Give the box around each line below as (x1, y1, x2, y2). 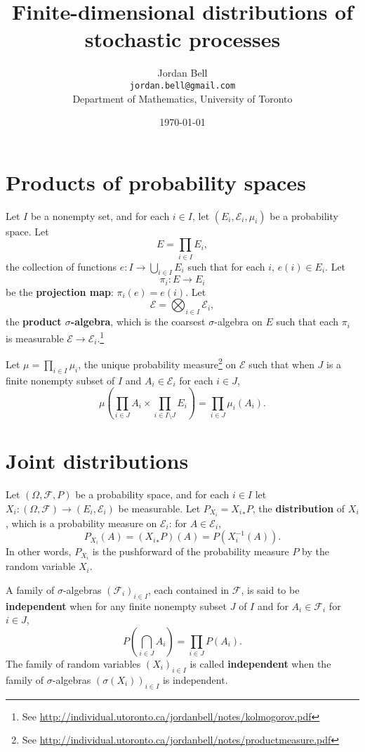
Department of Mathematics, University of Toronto (72, 91, 293, 105)
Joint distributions (6, 446, 189, 475)
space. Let (6, 223, 49, 238)
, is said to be (241, 582, 300, 597)
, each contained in (148, 582, 230, 597)
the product (6, 314, 62, 329)
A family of (6, 582, 55, 597)
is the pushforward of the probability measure (92, 544, 289, 559)
